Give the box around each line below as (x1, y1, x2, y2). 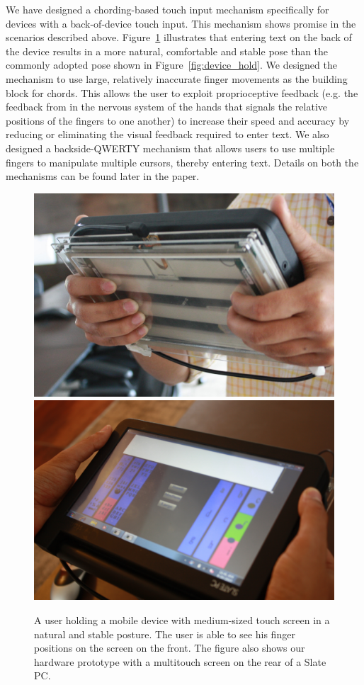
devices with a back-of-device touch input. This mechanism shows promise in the (6, 16, 356, 30)
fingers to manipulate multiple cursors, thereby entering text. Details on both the (6, 154, 359, 169)
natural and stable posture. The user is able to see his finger (34, 626, 295, 641)
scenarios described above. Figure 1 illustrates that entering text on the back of (6, 30, 352, 45)
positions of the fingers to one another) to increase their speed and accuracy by (6, 113, 350, 128)
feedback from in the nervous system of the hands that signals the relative (6, 99, 328, 114)
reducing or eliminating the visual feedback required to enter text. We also (6, 127, 329, 142)
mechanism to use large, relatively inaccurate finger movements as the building (6, 71, 348, 86)
